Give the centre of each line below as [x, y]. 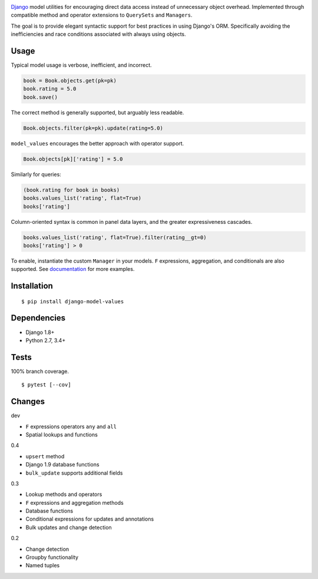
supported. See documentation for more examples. [73, 269]
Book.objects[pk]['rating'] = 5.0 [73, 159]
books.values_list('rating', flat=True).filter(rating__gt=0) [115, 237]
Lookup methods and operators [64, 494]
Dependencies [38, 318]
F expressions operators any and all [71, 426]
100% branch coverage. [40, 371]
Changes [28, 401]
